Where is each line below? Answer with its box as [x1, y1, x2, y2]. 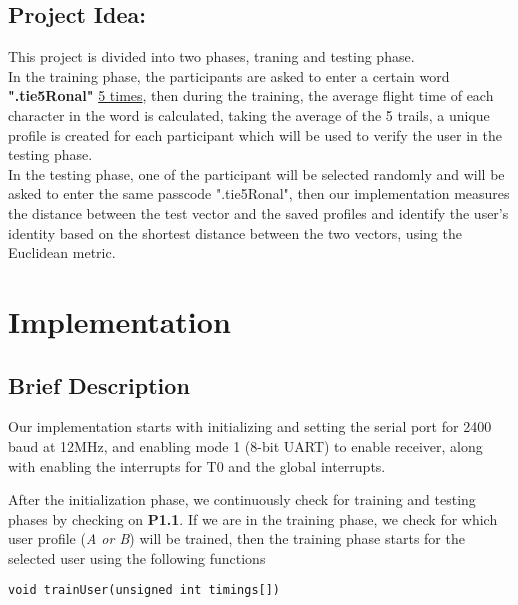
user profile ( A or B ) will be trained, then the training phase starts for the [8, 528, 465, 549]
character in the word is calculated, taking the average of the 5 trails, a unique [8, 104, 490, 125]
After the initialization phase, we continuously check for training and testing [8, 489, 476, 510]
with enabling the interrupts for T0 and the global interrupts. [8, 455, 386, 476]
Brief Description [8, 369, 190, 400]
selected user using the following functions [8, 547, 266, 568]
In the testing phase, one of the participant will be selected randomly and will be [8, 163, 505, 184]
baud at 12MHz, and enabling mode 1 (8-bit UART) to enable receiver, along [8, 435, 483, 456]
